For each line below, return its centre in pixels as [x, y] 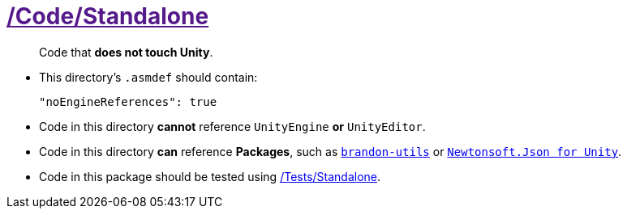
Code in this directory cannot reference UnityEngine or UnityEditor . [232, 126]
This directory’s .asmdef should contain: [148, 77]
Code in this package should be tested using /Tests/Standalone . [210, 176]
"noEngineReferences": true [128, 101]
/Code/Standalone [108, 16]
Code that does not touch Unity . [126, 52]
